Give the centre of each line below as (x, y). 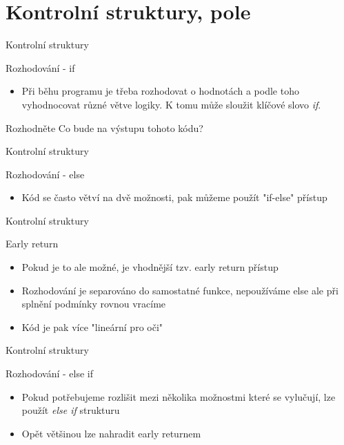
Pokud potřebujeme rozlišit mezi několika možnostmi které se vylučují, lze (179, 396)
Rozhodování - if (40, 67)
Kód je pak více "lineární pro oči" (92, 326)
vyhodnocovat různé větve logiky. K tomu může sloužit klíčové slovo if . (171, 104)
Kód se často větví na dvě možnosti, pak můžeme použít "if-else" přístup (174, 197)
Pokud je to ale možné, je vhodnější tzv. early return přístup (150, 267)
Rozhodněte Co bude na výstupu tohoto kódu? (104, 127)
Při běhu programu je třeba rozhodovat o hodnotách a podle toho (160, 91)
